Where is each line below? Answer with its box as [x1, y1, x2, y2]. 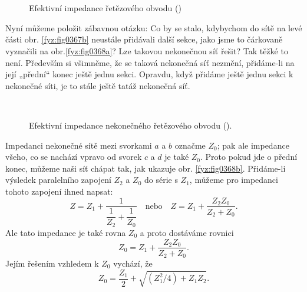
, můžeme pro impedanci [189, 173, 278, 186]
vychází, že [113, 257, 153, 270]
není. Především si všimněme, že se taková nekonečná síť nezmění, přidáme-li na [5, 56, 295, 68]
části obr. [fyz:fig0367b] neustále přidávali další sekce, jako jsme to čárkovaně [5, 33, 283, 45]
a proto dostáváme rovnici [140, 226, 234, 238]
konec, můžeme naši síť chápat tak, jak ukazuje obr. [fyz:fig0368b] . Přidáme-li [5, 162, 286, 174]
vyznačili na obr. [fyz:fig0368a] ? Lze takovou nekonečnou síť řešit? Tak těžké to [5, 44, 288, 57]
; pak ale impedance [217, 139, 289, 151]
